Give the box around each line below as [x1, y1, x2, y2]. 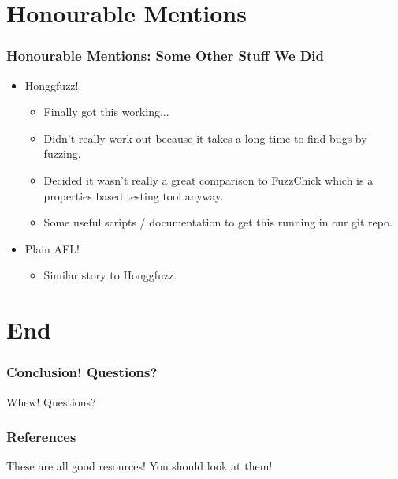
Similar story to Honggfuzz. [43, 267, 177, 283]
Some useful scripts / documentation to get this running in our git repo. [43, 214, 392, 230]
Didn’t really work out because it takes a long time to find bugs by [43, 129, 367, 146]
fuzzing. [43, 145, 81, 162]
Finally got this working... [43, 103, 169, 120]
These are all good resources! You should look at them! [6, 458, 273, 474]
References [6, 427, 76, 447]
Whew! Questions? [6, 393, 96, 410]
